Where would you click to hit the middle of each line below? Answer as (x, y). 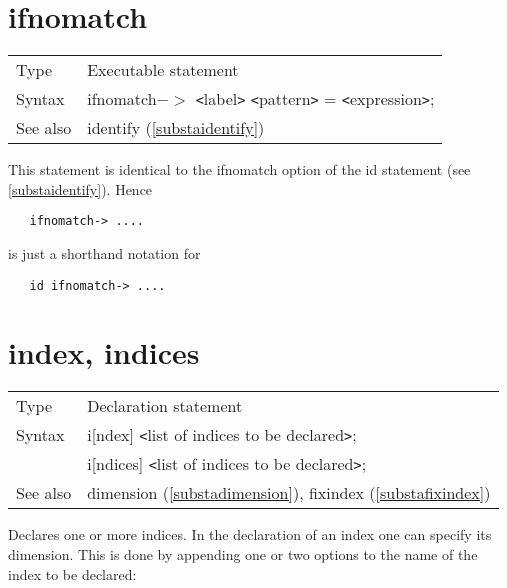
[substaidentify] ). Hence (80, 188)
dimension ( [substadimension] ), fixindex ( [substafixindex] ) (289, 493)
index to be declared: (72, 573)
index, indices (104, 352)
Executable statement (163, 70)
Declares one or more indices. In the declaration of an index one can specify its (250, 534)
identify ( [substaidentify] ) (176, 128)
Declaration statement (165, 406)
